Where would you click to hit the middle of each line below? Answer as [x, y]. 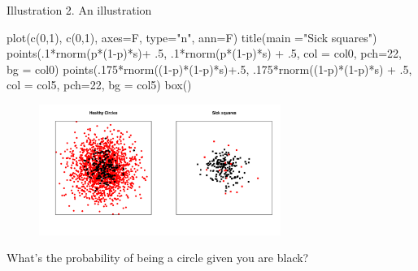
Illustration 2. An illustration [79, 10]
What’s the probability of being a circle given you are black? [158, 258]
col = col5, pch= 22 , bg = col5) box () [99, 85]
